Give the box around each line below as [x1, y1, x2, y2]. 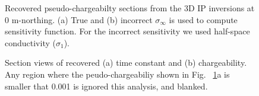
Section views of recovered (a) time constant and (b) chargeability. [5, 56, 247, 69]
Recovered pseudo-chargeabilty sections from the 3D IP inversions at [5, 2, 255, 14]
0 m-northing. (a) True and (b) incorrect [5, 13, 153, 25]
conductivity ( [5, 36, 56, 49]
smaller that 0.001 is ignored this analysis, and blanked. [5, 79, 208, 92]
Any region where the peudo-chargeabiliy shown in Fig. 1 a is [5, 68, 230, 80]
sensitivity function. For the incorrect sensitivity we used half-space [5, 25, 250, 37]
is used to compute [169, 13, 238, 25]
